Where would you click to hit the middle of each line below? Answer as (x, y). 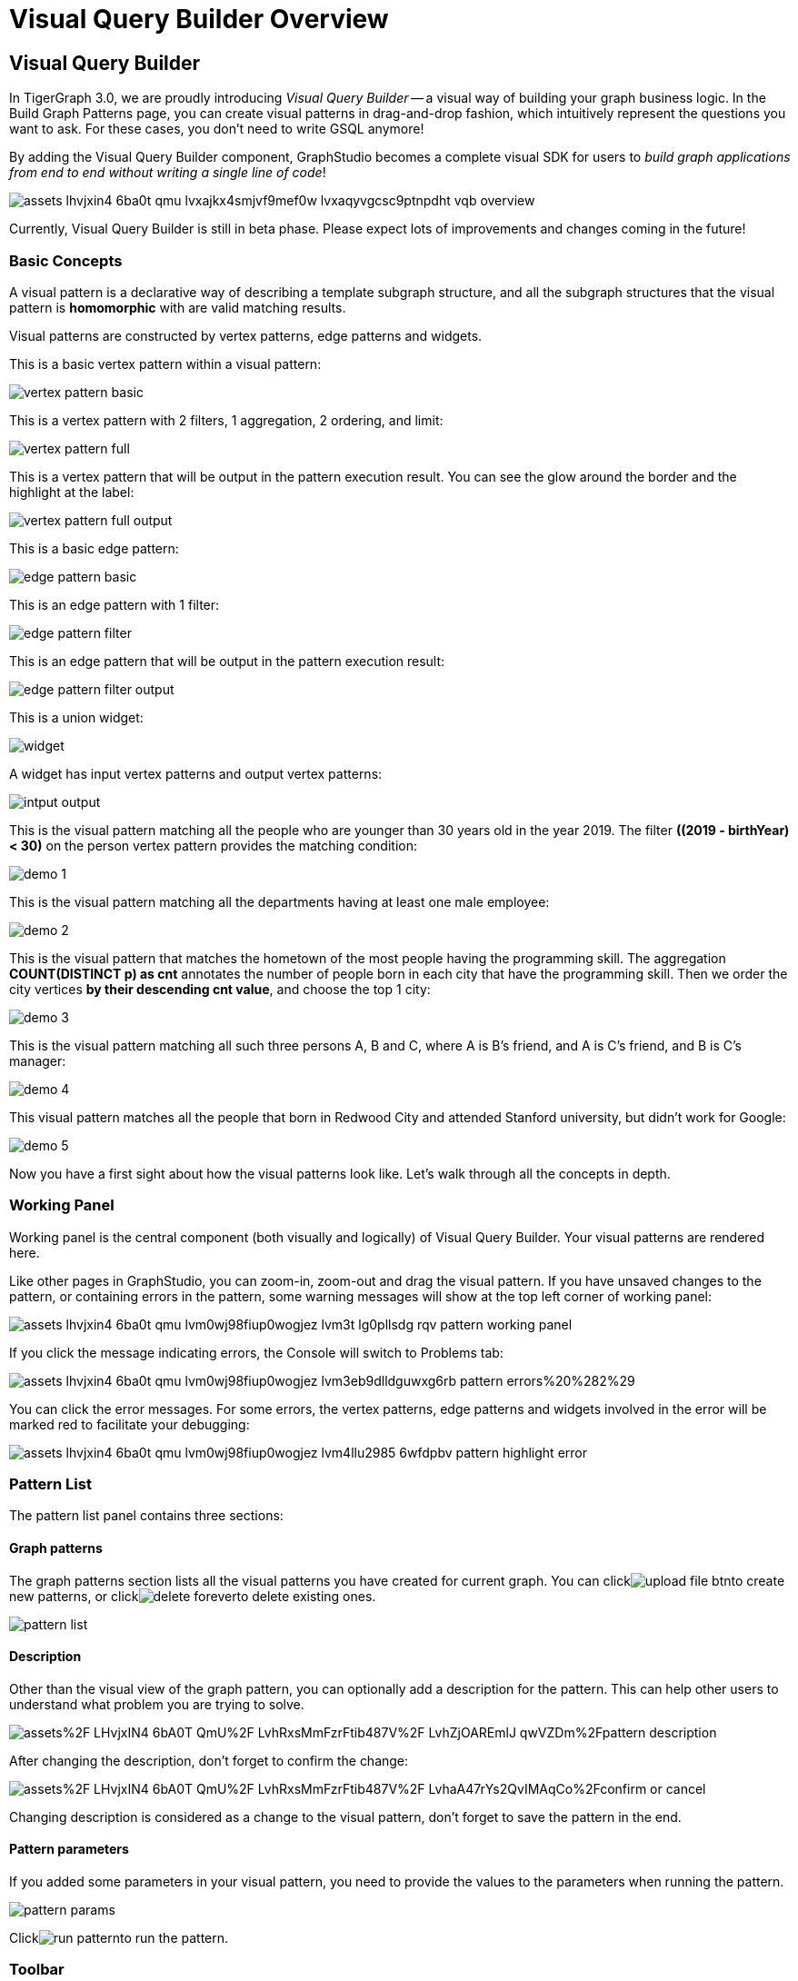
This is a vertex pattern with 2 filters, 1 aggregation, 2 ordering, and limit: (226, 420)
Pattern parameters (69, 1849)
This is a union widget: (76, 717)
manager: (38, 1060)
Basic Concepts (66, 260)
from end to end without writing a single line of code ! (168, 173)
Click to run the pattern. (119, 1938)
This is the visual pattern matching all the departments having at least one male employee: (279, 901)
